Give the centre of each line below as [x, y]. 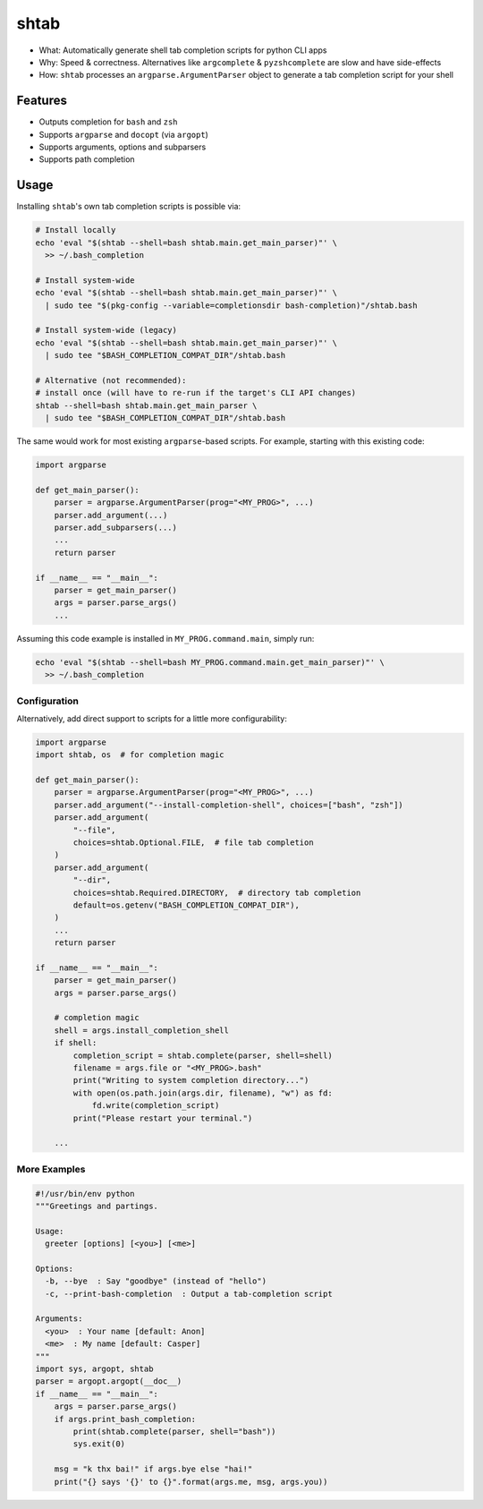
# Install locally [76, 230]
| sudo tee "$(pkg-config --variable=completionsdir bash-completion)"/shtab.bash [231, 305]
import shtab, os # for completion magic [130, 755]
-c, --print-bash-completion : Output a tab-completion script [189, 1294]
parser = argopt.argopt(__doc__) [109, 1381]
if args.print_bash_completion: [125, 1419]
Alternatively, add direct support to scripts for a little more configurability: [152, 718]
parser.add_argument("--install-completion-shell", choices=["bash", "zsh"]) [229, 805]
